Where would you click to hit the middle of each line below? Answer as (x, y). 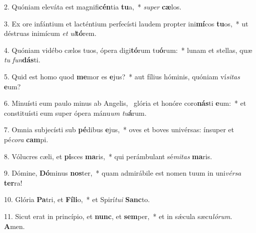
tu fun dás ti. (22, 60)
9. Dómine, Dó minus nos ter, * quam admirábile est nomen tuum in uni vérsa (123, 173)
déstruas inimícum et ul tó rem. (50, 33)
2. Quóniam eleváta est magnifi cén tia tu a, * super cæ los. (93, 6)
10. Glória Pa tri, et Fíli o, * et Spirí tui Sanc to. (77, 199)
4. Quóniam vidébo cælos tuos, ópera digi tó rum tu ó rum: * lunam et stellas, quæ (128, 50)
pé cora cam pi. (26, 139)
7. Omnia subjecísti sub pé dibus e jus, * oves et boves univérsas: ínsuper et (119, 129)
